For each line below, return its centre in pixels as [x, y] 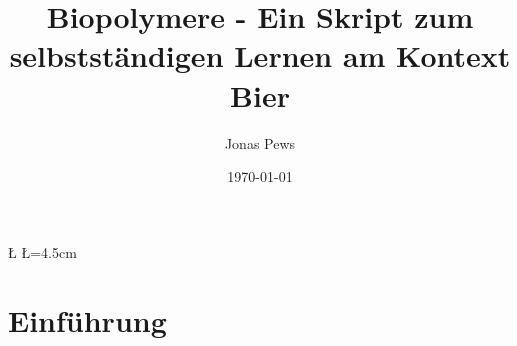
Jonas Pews [260, 142]
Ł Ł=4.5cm [42, 251]
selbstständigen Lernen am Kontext [260, 55]
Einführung [87, 320]
